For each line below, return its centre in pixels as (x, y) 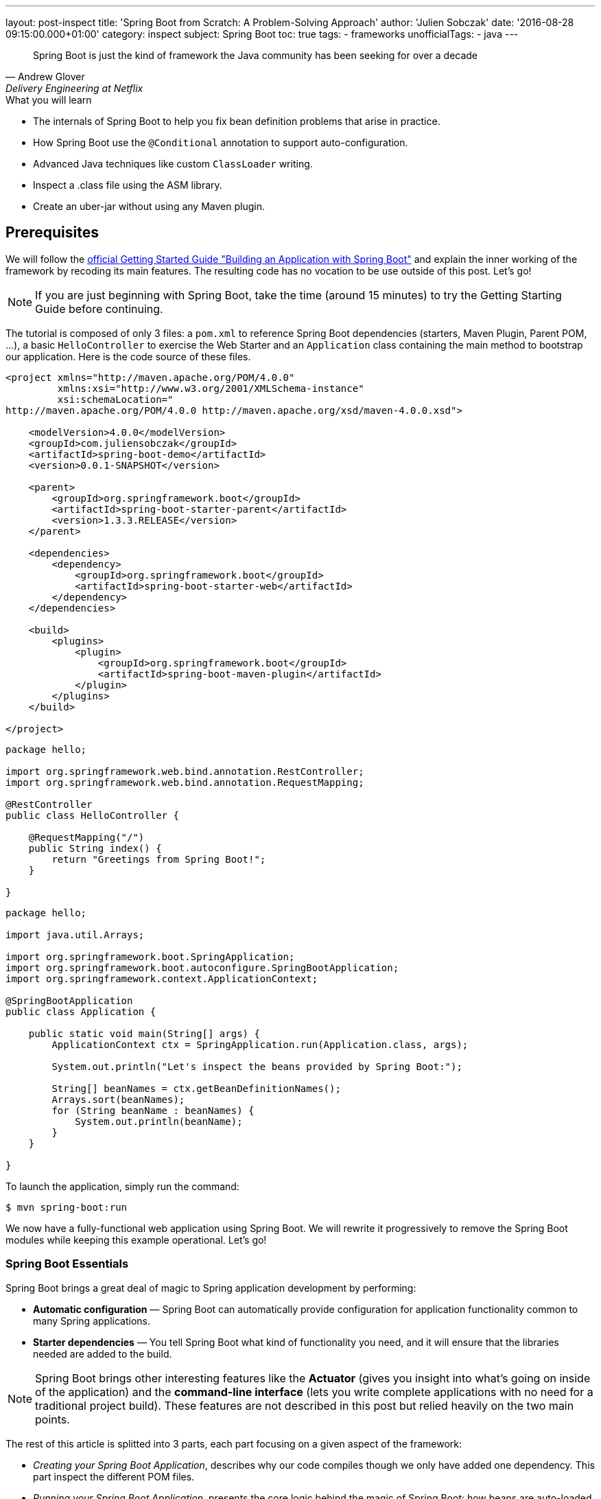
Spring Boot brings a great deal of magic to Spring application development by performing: (211, 1288)
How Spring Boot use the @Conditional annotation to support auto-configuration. (221, 142)
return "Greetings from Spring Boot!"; (159, 859)
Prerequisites (52, 233)
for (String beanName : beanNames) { (153, 1110)
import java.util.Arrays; (75, 934)
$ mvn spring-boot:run (67, 1207)
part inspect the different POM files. (114, 1476)
